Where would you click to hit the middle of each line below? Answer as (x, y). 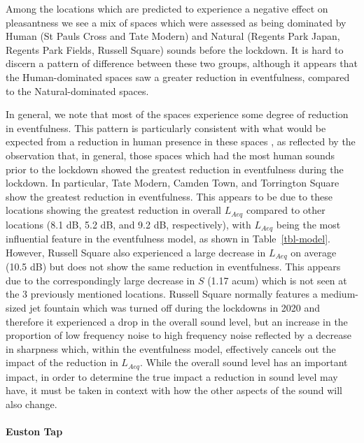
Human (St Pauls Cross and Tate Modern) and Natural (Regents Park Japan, (173, 36)
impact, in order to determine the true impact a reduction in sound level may (172, 376)
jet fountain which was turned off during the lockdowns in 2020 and (175, 308)
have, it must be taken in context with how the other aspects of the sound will (174, 390)
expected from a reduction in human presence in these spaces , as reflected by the (181, 141)
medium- (339, 294)
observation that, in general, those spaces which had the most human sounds (170, 155)
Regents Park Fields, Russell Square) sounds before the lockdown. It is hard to (175, 49)
